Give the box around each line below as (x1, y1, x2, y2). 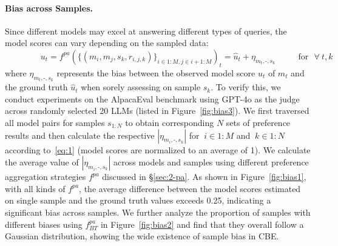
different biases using (5, 218, 83, 230)
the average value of (5, 156, 79, 168)
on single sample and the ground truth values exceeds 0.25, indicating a (5, 194, 271, 207)
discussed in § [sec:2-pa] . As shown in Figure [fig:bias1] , (102, 170, 306, 183)
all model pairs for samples (5, 116, 105, 128)
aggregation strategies (5, 170, 86, 183)
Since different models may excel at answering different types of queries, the (5, 24, 287, 37)
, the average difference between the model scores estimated (79, 182, 301, 194)
